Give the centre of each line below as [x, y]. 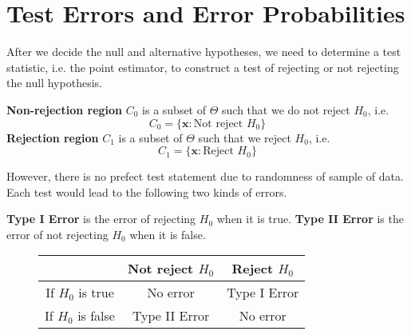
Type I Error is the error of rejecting [101, 219]
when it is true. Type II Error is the [310, 219]
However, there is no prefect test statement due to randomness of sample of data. [205, 176]
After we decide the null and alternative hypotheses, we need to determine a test [204, 52]
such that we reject [245, 137]
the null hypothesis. [54, 83]
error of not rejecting [57, 234]
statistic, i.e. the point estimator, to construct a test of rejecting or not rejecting [203, 67]
